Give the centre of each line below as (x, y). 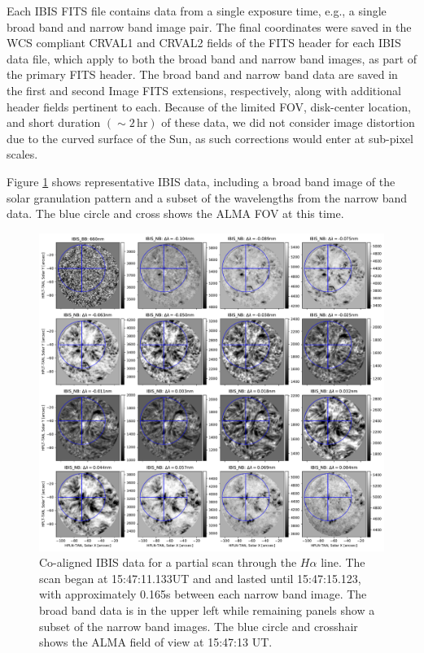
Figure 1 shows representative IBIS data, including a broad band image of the (201, 181)
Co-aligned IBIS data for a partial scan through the (168, 562)
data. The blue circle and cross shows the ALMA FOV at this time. (175, 213)
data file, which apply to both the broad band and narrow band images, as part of (212, 58)
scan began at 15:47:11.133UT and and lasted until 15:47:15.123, (200, 578)
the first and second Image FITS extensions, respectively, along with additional (204, 90)
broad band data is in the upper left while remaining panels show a (207, 609)
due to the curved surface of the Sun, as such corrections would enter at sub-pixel (210, 138)
